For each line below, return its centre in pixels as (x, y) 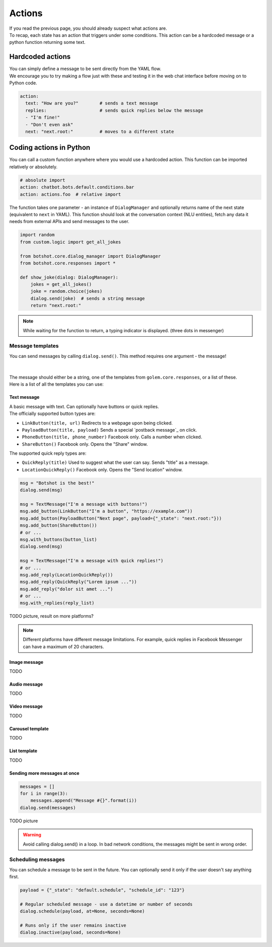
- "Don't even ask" (49, 124)
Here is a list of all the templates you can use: (56, 384)
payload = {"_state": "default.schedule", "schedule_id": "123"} (102, 890)
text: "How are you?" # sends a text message (92, 103)
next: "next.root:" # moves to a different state (100, 131)
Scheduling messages (37, 860)
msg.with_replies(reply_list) (57, 603)
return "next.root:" (56, 306)
